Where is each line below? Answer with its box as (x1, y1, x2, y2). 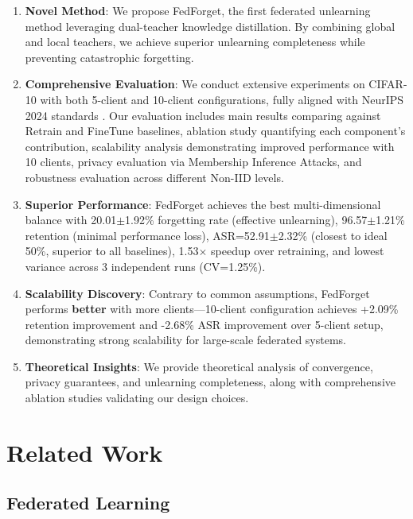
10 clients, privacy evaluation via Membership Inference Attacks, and (25, 153, 362, 170)
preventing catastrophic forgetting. (25, 48, 194, 65)
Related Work (6, 436, 163, 468)
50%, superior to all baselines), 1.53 (25, 242, 199, 259)
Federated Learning (6, 490, 170, 515)
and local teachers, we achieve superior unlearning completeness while (25, 33, 365, 50)
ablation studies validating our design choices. (25, 389, 249, 406)
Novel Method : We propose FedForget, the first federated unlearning (25, 2, 371, 18)
